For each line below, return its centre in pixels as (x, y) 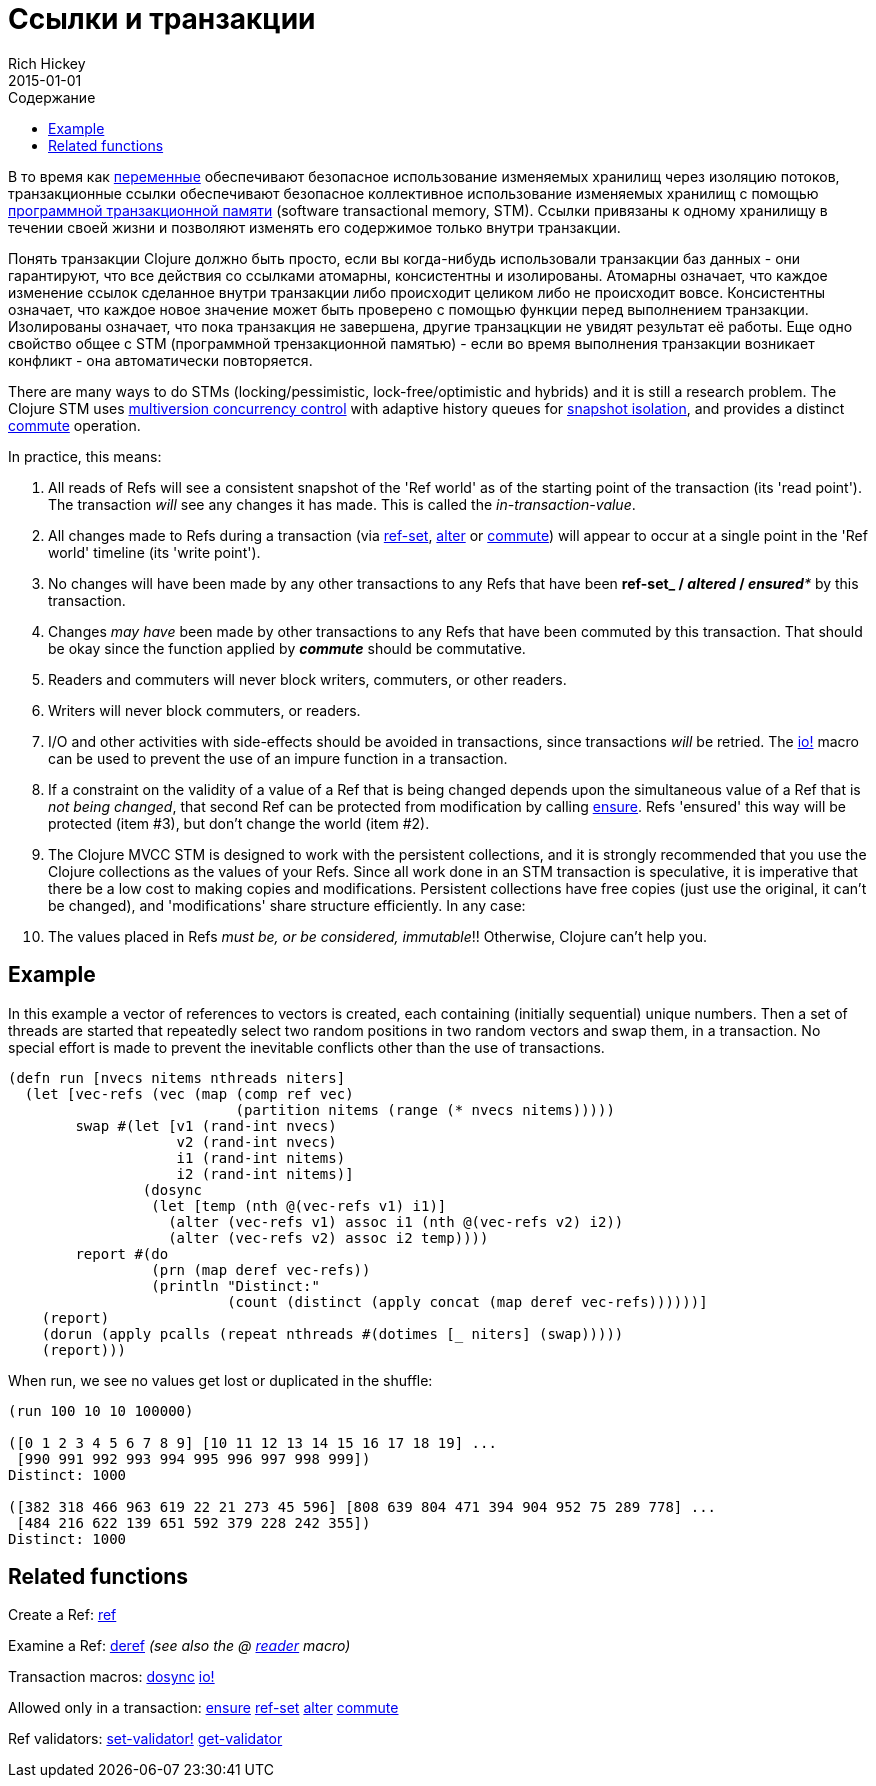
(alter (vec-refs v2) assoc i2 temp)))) (328, 1237)
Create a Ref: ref (62, 1615)
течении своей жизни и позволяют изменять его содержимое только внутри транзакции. (314, 227)
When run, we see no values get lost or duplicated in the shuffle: (220, 1380)
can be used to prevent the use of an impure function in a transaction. (278, 758)
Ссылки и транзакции (162, 19)
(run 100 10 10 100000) (101, 1410)
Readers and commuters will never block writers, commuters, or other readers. (307, 679)
